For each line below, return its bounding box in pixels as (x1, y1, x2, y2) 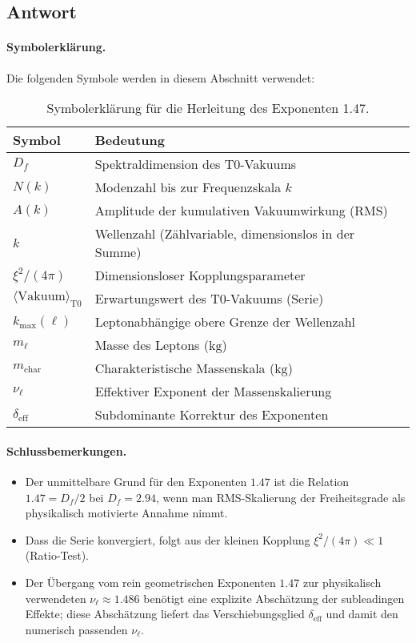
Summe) (94, 243, 142, 262)
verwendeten (25, 589, 86, 606)
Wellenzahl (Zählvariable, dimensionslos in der (94, 224, 355, 243)
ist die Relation (274, 472, 350, 489)
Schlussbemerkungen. (6, 442, 127, 459)
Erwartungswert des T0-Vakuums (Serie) (94, 289, 324, 308)
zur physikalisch (302, 573, 382, 590)
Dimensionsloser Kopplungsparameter (94, 266, 306, 285)
